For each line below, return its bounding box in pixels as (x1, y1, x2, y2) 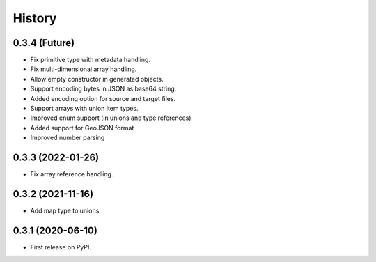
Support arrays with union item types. (30, 105, 139, 113)
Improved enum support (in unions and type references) (30, 114, 191, 122)
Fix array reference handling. (30, 170, 113, 178)
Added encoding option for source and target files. (30, 94, 176, 102)
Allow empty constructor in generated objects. (30, 75, 164, 83)
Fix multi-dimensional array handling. (30, 65, 137, 73)
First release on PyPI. (30, 242, 92, 251)
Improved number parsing (30, 133, 105, 142)
